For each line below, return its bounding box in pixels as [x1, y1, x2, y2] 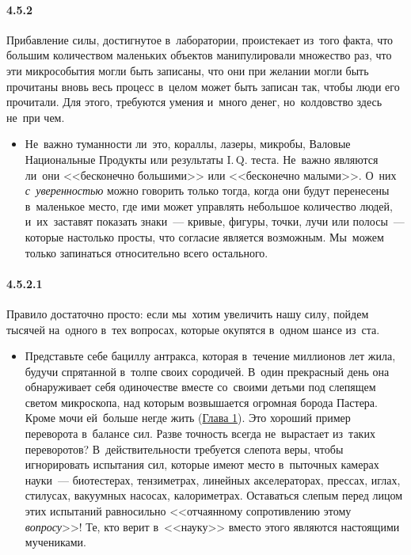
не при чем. [6, 108, 65, 125]
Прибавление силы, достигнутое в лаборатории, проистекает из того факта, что [6, 31, 394, 48]
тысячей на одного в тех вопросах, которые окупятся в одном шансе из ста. [6, 321, 380, 337]
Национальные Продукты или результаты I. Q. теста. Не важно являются [25, 150, 379, 167]
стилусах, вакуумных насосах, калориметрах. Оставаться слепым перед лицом [25, 487, 403, 504]
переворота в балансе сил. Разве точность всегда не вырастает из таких [25, 425, 375, 442]
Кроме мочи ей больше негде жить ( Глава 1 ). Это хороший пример [25, 409, 351, 426]
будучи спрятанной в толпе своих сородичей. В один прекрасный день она [25, 363, 390, 379]
